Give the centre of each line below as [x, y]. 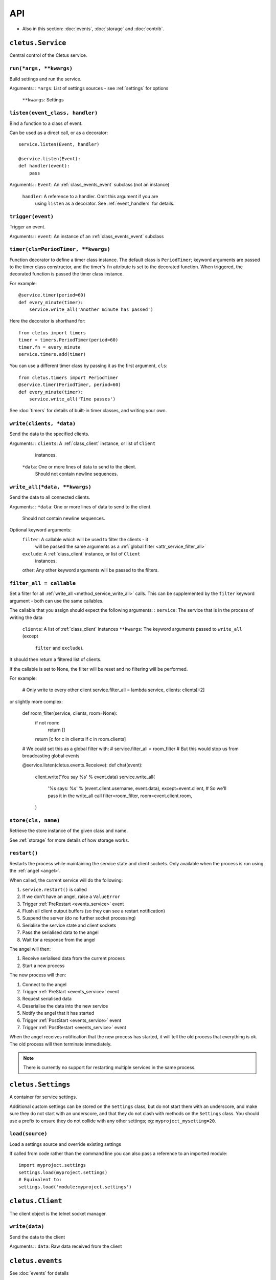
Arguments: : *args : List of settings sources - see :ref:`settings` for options [89, 88]
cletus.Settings [40, 1085]
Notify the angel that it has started [58, 1013]
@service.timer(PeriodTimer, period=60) [70, 385]
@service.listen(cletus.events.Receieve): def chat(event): [82, 765]
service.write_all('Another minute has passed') [91, 310]
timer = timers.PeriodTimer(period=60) [68, 340]
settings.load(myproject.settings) [63, 1172]
